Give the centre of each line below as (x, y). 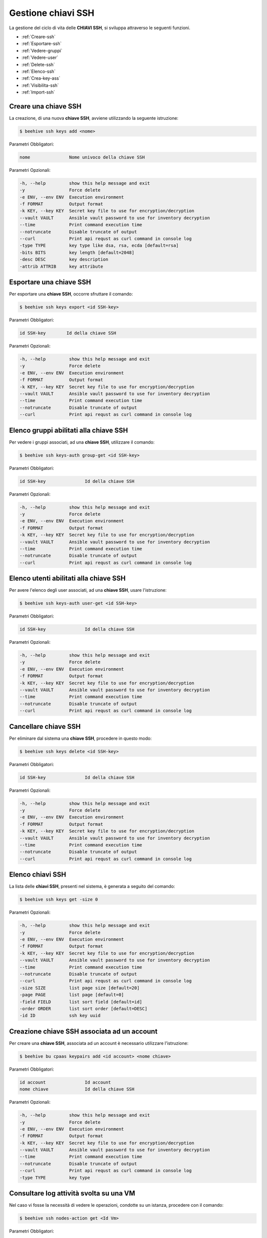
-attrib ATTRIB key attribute (61, 266)
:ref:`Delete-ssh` (38, 64)
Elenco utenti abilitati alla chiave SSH (67, 579)
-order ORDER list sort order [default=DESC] (84, 1008)
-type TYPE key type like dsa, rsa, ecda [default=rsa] (99, 246)
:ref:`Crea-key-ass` (41, 78)
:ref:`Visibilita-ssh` (40, 85)
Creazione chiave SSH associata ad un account (83, 1031)
